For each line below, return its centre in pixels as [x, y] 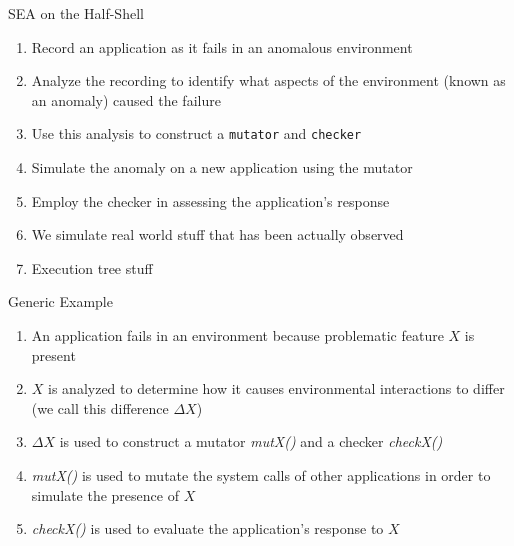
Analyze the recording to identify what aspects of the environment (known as [268, 80]
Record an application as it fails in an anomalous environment [222, 46]
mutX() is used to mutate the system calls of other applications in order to [261, 474]
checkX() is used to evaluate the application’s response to [207, 528]
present [53, 354]
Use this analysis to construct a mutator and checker [196, 133]
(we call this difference [100, 407]
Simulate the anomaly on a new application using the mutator [222, 167]
